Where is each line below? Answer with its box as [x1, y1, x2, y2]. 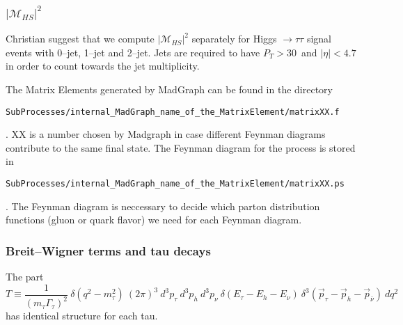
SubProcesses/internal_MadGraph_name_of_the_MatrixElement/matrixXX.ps [6, 179, 345, 189]
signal [306, 31, 331, 46]
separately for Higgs [191, 31, 277, 46]
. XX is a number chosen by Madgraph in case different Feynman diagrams [6, 127, 326, 141]
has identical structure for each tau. [6, 308, 158, 323]
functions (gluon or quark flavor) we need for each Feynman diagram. [6, 212, 302, 227]
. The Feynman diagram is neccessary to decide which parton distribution [6, 198, 320, 213]
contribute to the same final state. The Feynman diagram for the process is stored [6, 140, 356, 154]
